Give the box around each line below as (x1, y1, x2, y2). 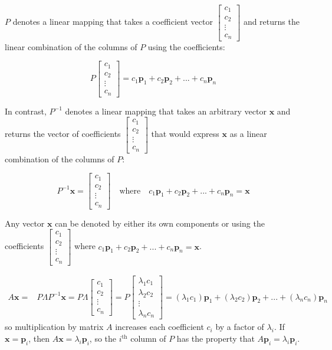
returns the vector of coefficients (5, 127, 121, 140)
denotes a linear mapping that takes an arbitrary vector (65, 104, 267, 117)
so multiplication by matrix (5, 320, 104, 333)
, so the (89, 332, 117, 345)
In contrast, (5, 104, 47, 117)
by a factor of (215, 320, 264, 333)
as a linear (229, 127, 267, 140)
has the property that (176, 332, 255, 345)
